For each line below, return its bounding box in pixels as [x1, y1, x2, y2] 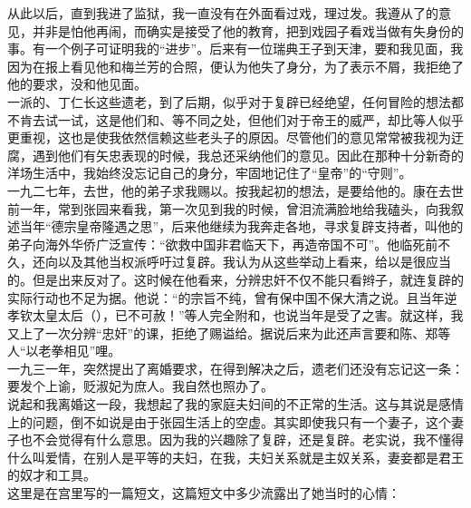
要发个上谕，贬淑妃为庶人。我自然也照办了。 [7, 376, 274, 396]
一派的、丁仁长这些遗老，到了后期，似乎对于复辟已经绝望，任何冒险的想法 [7, 92, 451, 111]
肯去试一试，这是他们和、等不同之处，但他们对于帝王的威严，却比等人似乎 [19, 110, 464, 129]
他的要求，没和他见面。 [7, 74, 147, 93]
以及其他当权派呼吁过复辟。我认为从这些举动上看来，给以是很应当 [57, 252, 451, 271]
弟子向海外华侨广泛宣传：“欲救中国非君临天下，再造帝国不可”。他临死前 [7, 234, 438, 253]
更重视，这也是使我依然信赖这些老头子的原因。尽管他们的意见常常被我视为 [7, 128, 451, 147]
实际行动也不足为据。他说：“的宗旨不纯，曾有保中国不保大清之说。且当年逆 [7, 288, 457, 307]
